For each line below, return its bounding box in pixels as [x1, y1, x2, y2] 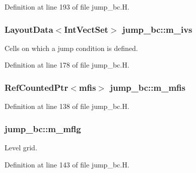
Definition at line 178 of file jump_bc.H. [5, 60, 129, 70]
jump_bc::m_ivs [122, 23, 192, 35]
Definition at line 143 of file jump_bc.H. [5, 159, 129, 169]
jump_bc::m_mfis [110, 81, 185, 93]
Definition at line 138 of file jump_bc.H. [5, 101, 129, 111]
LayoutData [5, 23, 53, 35]
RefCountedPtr [5, 81, 69, 93]
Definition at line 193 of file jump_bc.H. [5, 2, 129, 12]
